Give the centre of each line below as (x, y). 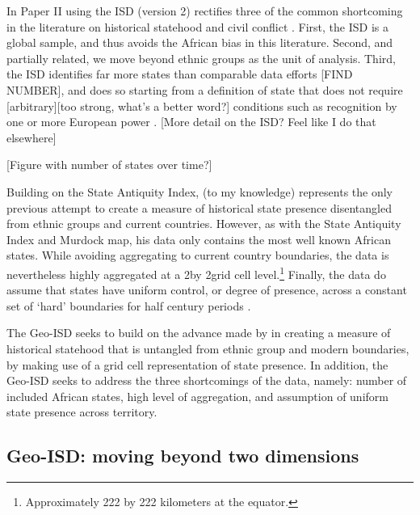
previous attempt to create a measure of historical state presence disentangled (199, 207)
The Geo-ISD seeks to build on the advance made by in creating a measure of (199, 333)
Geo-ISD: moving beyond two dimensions (183, 456)
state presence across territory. (82, 412)
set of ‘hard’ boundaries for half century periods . (129, 305)
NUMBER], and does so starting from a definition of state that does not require (205, 89)
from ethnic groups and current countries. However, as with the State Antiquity (204, 224)
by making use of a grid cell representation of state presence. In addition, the (197, 364)
